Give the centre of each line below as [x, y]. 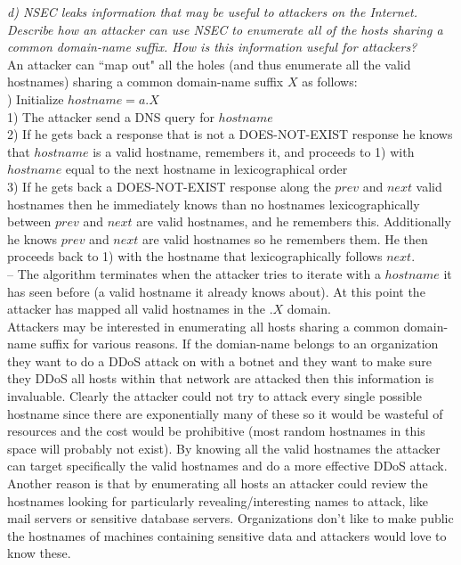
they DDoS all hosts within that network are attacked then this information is [221, 378]
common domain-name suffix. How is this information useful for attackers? [212, 47]
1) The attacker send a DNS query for [111, 116]
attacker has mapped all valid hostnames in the [136, 309]
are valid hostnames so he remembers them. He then [285, 238]
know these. [39, 553]
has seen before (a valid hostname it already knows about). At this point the [216, 291]
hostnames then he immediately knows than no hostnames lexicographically [214, 204]
